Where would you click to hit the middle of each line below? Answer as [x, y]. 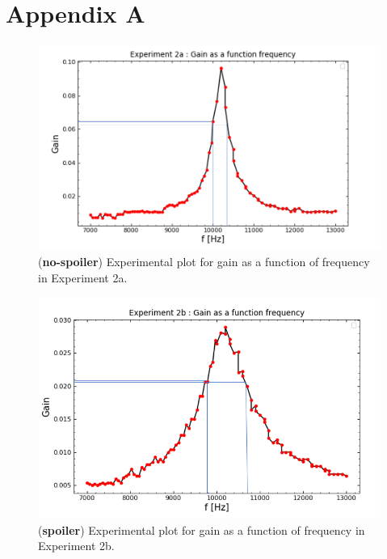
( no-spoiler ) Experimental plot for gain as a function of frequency [204, 262]
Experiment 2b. [76, 546]
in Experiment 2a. [83, 277]
